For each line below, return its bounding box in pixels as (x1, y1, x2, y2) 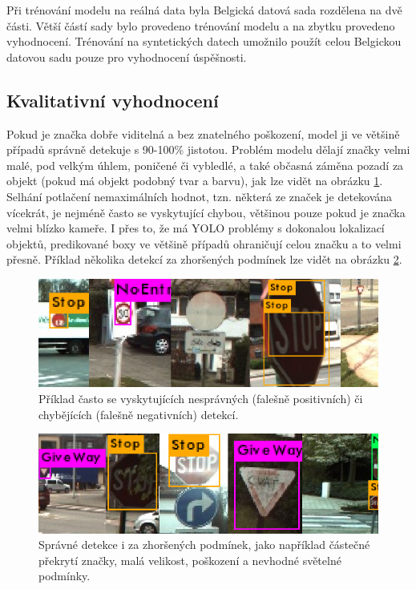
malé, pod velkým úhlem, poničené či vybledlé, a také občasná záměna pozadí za (6, 156, 404, 173)
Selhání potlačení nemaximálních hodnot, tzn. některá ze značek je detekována (6, 188, 393, 204)
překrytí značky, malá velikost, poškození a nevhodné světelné (38, 551, 341, 568)
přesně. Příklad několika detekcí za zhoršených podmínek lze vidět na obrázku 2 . (6, 251, 402, 268)
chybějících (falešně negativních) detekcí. (38, 405, 239, 422)
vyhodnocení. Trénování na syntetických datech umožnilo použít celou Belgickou (6, 33, 402, 50)
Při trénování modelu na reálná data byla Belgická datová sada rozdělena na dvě (6, 2, 402, 18)
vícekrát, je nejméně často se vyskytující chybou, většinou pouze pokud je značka (6, 204, 406, 220)
